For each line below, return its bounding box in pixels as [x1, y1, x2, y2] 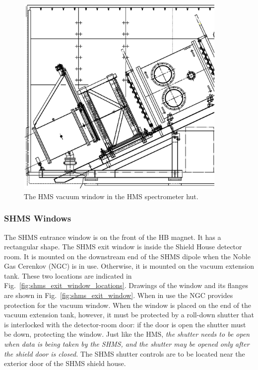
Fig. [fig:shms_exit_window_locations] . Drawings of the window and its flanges [4, 280, 249, 291]
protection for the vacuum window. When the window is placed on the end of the [4, 299, 251, 310]
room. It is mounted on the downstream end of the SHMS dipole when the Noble [4, 251, 251, 261]
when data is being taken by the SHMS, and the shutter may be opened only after [4, 339, 250, 349]
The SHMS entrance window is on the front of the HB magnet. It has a [4, 231, 221, 242]
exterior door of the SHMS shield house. [4, 358, 126, 369]
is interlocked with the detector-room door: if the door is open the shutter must [4, 319, 246, 329]
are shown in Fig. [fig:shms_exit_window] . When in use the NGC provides [4, 290, 233, 300]
